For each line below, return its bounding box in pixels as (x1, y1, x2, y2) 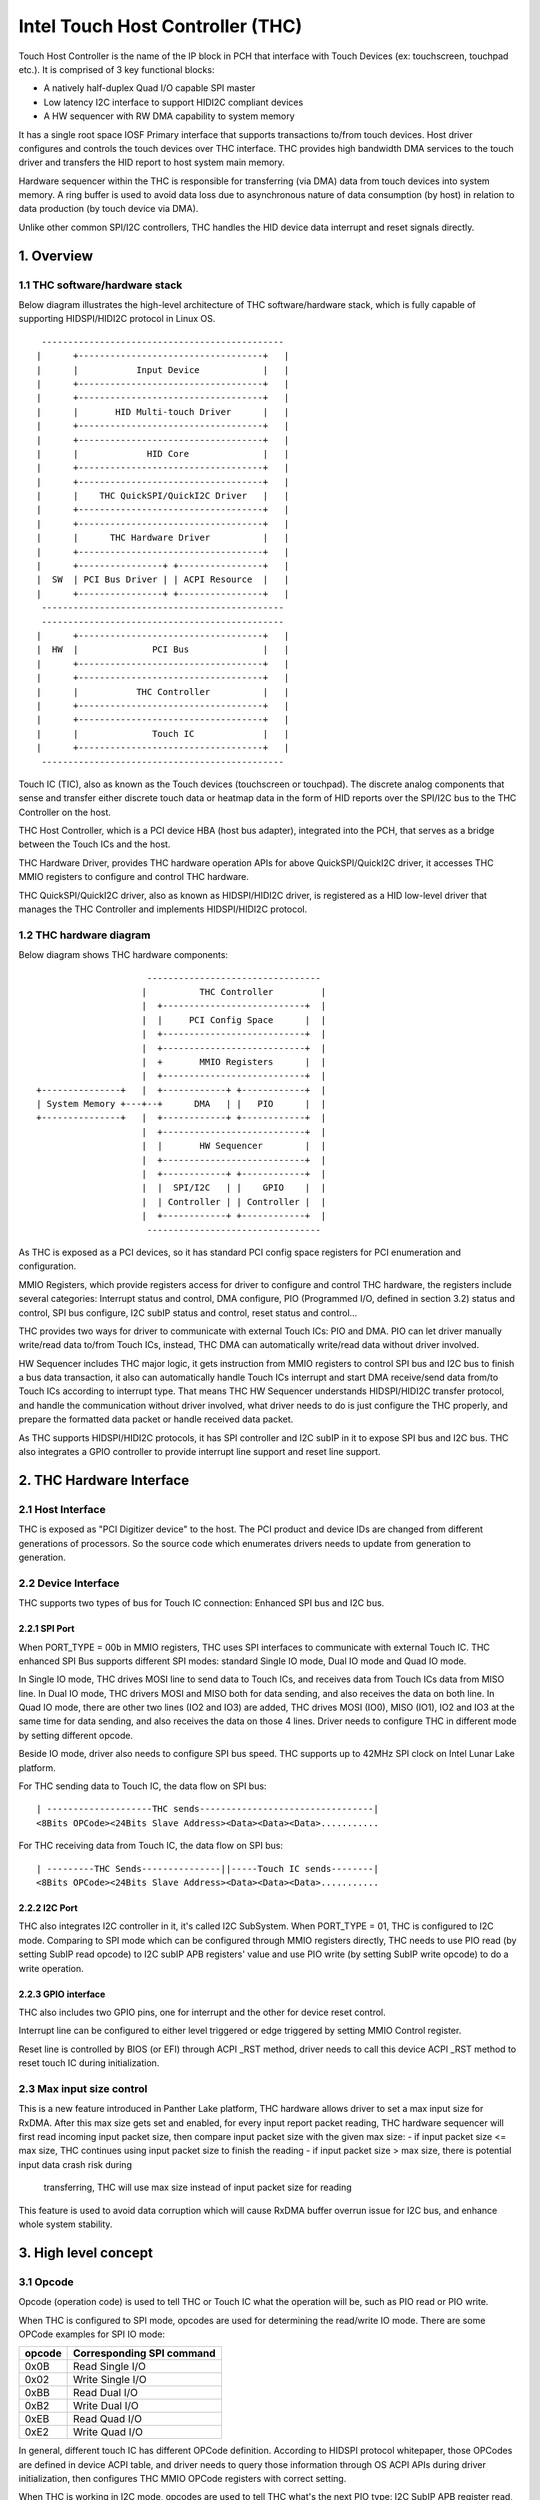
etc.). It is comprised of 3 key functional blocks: (18, 63, 215, 75)
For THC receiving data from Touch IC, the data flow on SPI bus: (18, 1840, 284, 1852)
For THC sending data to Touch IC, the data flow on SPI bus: (18, 1780, 267, 1792)
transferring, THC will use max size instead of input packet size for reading (43, 2181, 352, 2194)
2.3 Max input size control (18, 2081, 148, 2095)
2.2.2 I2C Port (18, 1901, 79, 1914)
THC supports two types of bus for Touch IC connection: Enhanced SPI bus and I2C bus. (18, 1597, 385, 1609)
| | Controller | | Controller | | (141, 1196, 327, 1207)
